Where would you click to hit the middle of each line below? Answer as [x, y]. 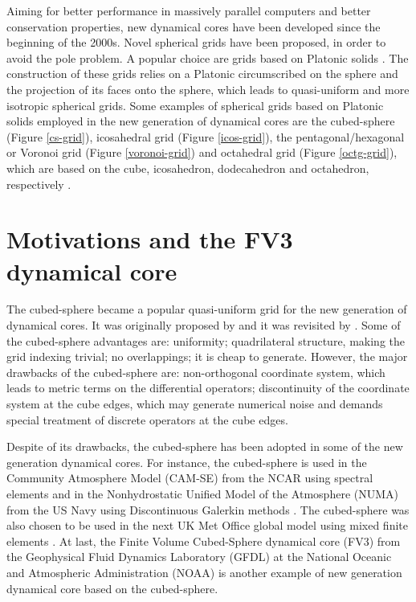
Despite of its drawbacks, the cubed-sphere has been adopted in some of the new [205, 446]
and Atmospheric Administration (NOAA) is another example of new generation [204, 572]
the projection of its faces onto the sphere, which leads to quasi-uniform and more [208, 89]
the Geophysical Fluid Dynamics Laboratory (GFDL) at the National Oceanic [199, 557]
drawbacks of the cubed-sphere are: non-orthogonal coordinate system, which [196, 372]
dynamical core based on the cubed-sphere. [112, 588]
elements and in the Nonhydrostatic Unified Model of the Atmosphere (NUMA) [202, 493]
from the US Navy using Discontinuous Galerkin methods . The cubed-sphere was [208, 509]
